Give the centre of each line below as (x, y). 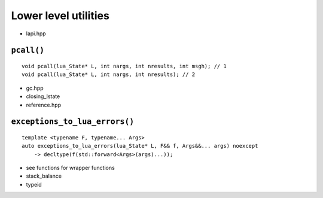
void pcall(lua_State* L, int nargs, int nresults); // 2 (109, 74)
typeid (34, 184)
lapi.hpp (36, 33)
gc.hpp (35, 88)
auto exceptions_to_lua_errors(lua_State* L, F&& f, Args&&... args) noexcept (140, 146)
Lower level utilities (60, 16)
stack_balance (44, 176)
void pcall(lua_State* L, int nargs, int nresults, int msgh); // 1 (124, 66)
